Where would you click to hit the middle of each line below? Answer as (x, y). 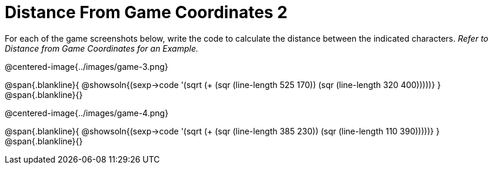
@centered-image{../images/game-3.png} (86, 66)
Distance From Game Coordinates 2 (146, 12)
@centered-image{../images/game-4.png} (87, 113)
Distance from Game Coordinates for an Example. (102, 48)
